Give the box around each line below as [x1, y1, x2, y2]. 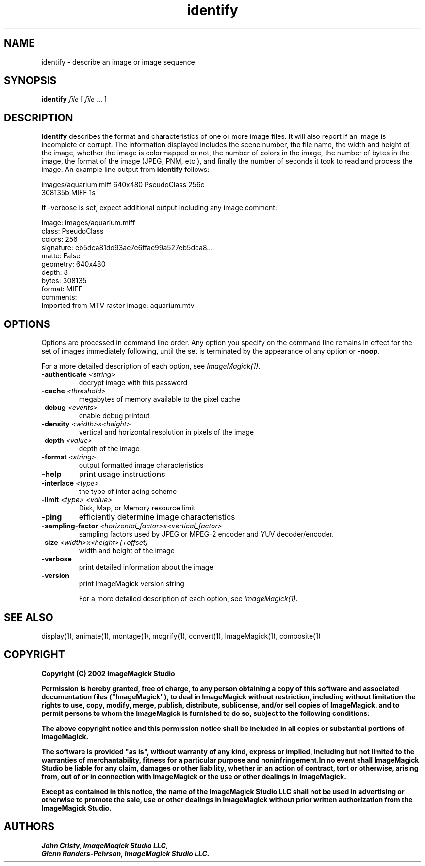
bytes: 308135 [41, 276, 87, 285]
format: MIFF [41, 285, 82, 293]
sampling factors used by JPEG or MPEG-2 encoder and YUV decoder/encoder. [79, 530, 334, 539]
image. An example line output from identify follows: [41, 165, 210, 174]
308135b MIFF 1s [41, 188, 96, 197]
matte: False [41, 252, 81, 260]
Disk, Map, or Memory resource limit [79, 504, 196, 512]
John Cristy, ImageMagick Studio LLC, [41, 841, 168, 849]
